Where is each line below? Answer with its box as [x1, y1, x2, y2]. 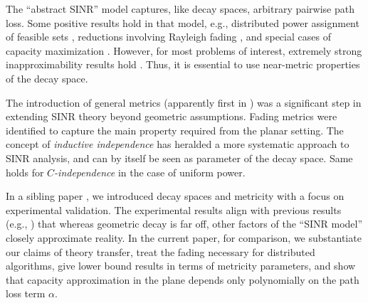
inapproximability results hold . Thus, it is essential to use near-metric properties [6, 57, 360, 72]
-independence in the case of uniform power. [54, 164, 246, 179]
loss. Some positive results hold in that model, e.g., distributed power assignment [6, 15, 359, 30]
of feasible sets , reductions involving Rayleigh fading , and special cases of [6, 29, 331, 44]
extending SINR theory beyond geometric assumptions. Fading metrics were [6, 109, 337, 124]
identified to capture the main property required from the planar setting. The [6, 122, 344, 137]
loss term [6, 286, 46, 301]
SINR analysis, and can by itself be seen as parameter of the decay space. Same [6, 150, 353, 165]
